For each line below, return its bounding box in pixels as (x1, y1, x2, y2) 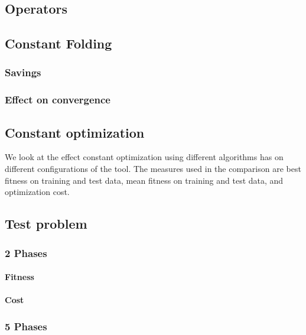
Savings (5, 65, 41, 80)
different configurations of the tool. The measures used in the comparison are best (5, 162, 301, 175)
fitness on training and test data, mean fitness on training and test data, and (5, 174, 284, 186)
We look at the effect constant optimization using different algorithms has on (5, 151, 284, 163)
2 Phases (5, 245, 47, 260)
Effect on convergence (5, 92, 110, 107)
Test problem (5, 214, 87, 233)
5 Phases (5, 318, 47, 333)
